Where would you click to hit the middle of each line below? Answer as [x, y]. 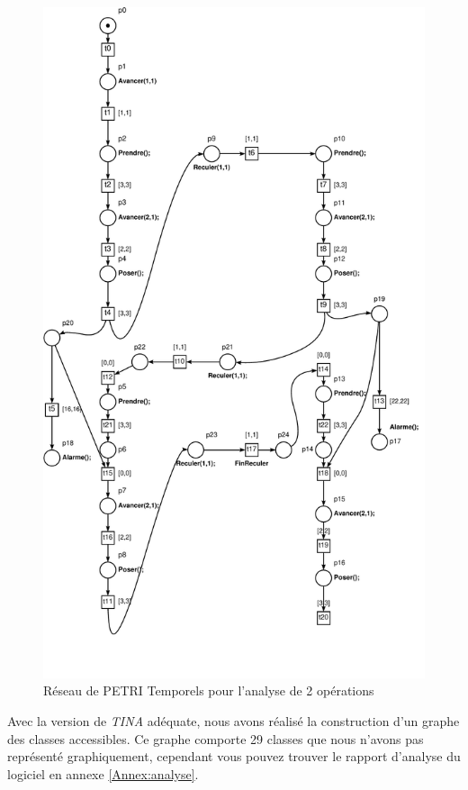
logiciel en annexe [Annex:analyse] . [103, 773]
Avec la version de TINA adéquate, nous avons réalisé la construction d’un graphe [234, 720]
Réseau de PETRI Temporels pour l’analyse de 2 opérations [209, 690]
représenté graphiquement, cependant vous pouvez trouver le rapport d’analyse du [234, 756]
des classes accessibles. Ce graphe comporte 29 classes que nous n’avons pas [216, 738]
